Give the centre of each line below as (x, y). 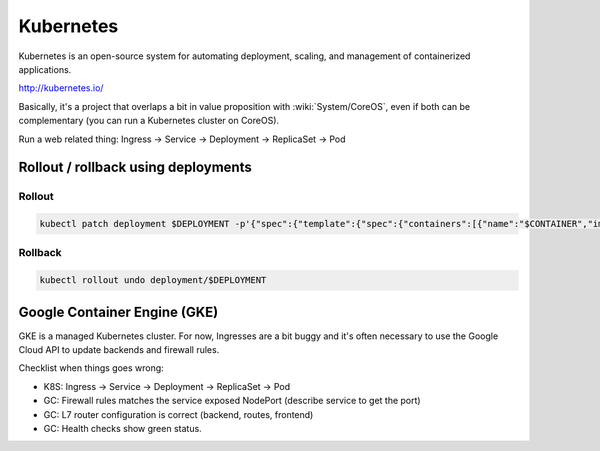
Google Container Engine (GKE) (118, 311)
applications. (45, 69)
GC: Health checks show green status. (122, 429)
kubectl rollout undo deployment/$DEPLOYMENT (153, 280)
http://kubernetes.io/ (61, 88)
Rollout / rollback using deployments (135, 167)
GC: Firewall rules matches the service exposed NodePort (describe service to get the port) (232, 401)
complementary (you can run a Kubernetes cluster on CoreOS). (149, 121)
